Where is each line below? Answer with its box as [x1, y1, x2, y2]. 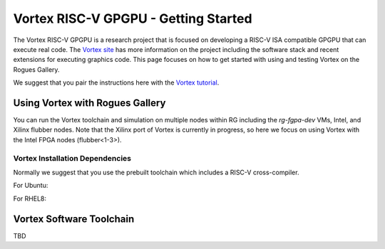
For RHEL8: [13, 194, 46, 203]
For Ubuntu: [13, 181, 48, 190]
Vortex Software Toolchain [13, 213, 135, 225]
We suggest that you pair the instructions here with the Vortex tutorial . [13, 78, 220, 87]
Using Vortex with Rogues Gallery [13, 97, 166, 109]
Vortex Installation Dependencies [13, 153, 132, 163]
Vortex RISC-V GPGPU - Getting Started [13, 11, 252, 26]
